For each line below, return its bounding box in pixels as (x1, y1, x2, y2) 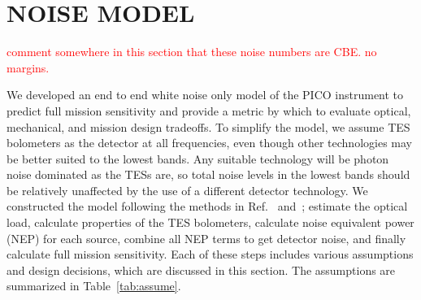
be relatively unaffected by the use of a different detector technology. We (7, 181, 368, 198)
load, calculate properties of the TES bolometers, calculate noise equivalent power (7, 214, 414, 231)
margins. (7, 59, 50, 76)
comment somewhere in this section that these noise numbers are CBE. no (7, 43, 377, 60)
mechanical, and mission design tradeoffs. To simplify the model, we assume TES (7, 118, 410, 135)
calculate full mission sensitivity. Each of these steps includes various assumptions (7, 246, 414, 263)
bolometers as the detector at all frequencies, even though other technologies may (7, 134, 412, 151)
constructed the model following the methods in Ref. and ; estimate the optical (7, 198, 408, 215)
